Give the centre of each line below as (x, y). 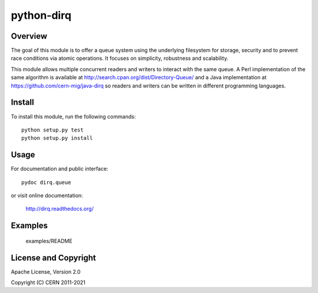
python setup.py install (57, 138)
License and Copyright (54, 257)
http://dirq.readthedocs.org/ (60, 209)
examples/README (49, 241)
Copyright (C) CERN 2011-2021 (48, 282)
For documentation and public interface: (59, 169)
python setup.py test (52, 130)
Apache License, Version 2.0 (46, 272)
